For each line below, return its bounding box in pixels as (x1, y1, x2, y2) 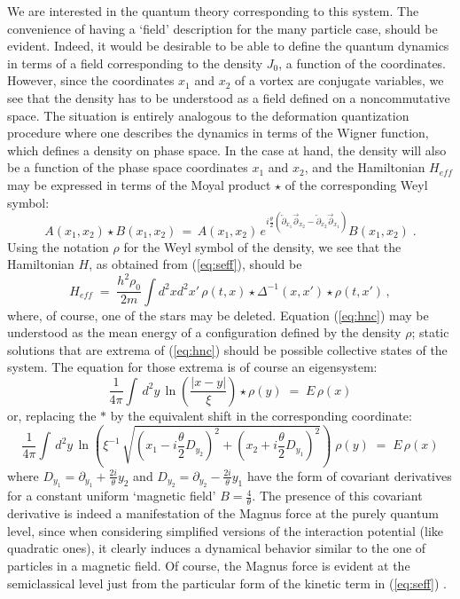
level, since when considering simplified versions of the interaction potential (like (7, 521, 444, 540)
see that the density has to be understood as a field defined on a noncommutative (7, 88, 450, 106)
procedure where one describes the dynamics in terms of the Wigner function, (7, 123, 429, 142)
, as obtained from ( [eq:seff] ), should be (89, 255, 302, 273)
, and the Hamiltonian (304, 158, 425, 177)
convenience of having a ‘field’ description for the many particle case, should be (7, 19, 438, 37)
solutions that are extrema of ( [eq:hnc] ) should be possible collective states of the (7, 340, 448, 359)
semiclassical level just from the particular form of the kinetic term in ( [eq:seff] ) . (7, 573, 448, 592)
